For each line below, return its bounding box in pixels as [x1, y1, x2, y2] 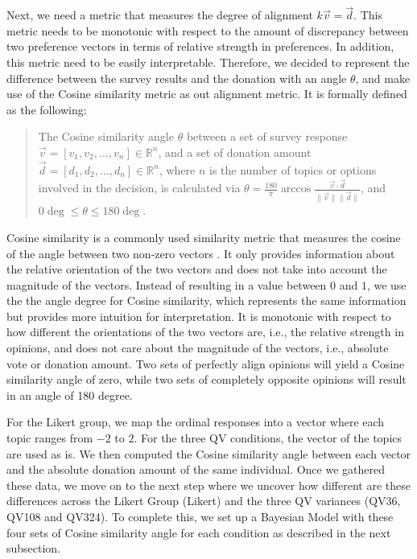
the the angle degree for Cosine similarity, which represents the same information [6, 292, 407, 309]
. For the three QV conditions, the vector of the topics [134, 430, 403, 446]
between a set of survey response [186, 128, 348, 145]
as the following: [6, 101, 87, 117]
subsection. [6, 540, 61, 557]
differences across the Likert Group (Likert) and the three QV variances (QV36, [6, 492, 401, 509]
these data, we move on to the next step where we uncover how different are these [6, 476, 411, 493]
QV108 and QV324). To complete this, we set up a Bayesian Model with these [6, 508, 394, 525]
